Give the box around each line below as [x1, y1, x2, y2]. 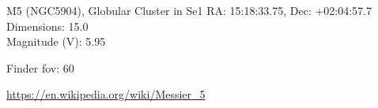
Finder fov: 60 [6, 59, 74, 76]
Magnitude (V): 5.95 [6, 33, 106, 50]
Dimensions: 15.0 [6, 17, 89, 34]
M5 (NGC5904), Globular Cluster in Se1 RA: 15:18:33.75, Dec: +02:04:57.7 [6, 2, 372, 18]
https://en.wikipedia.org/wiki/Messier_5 [6, 86, 206, 102]
